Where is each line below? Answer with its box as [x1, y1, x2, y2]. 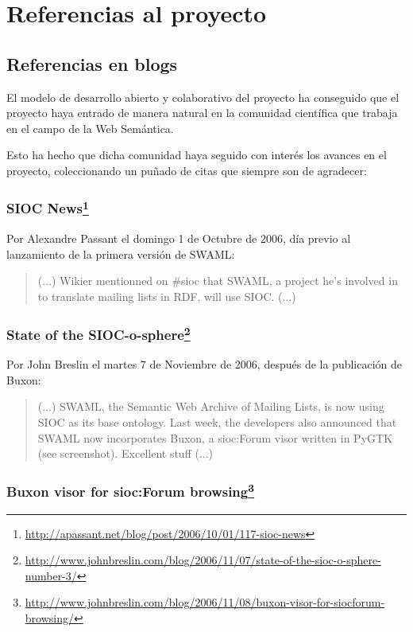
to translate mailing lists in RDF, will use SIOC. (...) [37, 288, 296, 304]
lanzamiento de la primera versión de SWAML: [6, 245, 235, 262]
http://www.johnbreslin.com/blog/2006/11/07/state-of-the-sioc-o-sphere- [25, 552, 381, 568]
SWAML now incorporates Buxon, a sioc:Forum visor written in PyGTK [37, 429, 393, 446]
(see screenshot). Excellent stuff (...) [37, 445, 214, 462]
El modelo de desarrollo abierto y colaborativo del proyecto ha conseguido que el [6, 88, 399, 105]
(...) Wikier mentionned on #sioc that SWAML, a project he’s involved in [37, 272, 398, 289]
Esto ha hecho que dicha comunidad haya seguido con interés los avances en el [6, 146, 387, 163]
